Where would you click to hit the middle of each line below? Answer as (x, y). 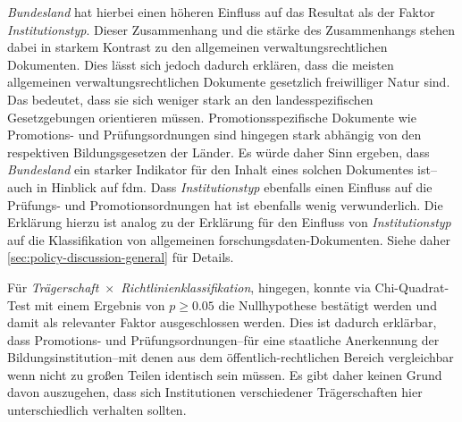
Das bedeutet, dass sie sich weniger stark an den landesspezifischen (190, 99)
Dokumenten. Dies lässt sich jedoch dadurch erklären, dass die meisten (201, 64)
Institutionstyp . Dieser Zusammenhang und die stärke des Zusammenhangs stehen (231, 29)
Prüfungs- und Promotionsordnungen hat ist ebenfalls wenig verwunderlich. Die (225, 204)
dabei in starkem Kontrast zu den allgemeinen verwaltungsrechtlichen (197, 47)
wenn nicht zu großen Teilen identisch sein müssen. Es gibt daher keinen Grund (225, 374)
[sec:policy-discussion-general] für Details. (121, 257)
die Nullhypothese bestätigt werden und (328, 304)
